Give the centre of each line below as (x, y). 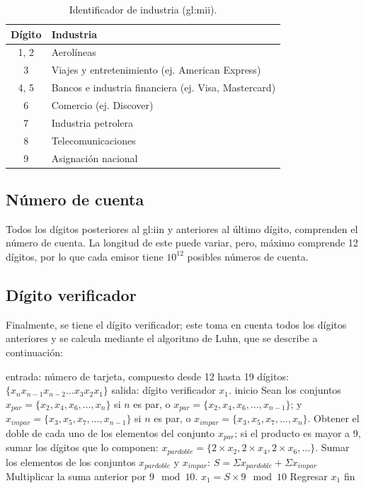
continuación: (34, 352)
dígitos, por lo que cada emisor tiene (85, 256)
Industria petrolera (92, 122)
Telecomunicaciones (93, 140)
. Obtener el (333, 418)
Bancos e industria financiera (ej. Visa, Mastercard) (164, 87)
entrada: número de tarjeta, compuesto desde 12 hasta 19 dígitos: (147, 376)
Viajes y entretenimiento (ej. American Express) (156, 70)
